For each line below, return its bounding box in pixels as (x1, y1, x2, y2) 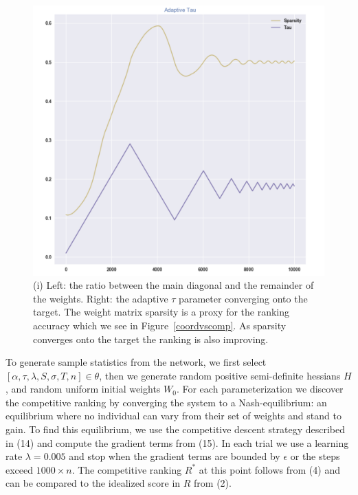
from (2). (194, 476, 232, 490)
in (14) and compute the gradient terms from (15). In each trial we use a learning (5, 435, 349, 450)
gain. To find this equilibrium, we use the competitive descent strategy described (5, 422, 345, 437)
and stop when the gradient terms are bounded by (69, 449, 280, 463)
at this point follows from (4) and (199, 462, 340, 476)
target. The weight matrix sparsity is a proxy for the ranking (33, 305, 290, 319)
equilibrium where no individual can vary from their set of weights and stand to (5, 408, 342, 423)
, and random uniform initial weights (5, 382, 161, 396)
